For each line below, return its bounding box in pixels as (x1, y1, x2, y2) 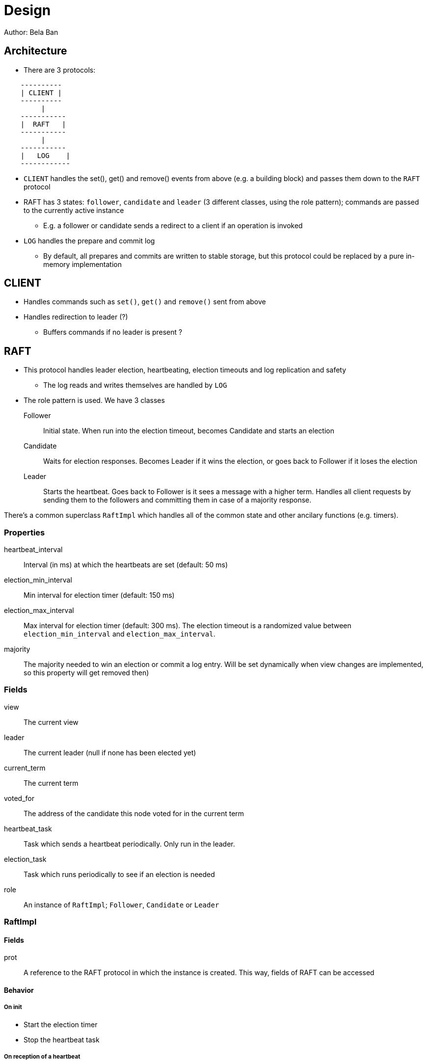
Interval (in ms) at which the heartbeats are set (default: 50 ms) (24, 560, 228, 569)
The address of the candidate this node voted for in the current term (24, 809, 244, 818)
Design (4, 2, 51, 19)
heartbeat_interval (4, 545, 63, 554)
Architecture (4, 45, 67, 57)
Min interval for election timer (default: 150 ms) (24, 591, 175, 600)
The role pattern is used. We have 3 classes (24, 396, 165, 405)
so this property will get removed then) (24, 668, 149, 677)
